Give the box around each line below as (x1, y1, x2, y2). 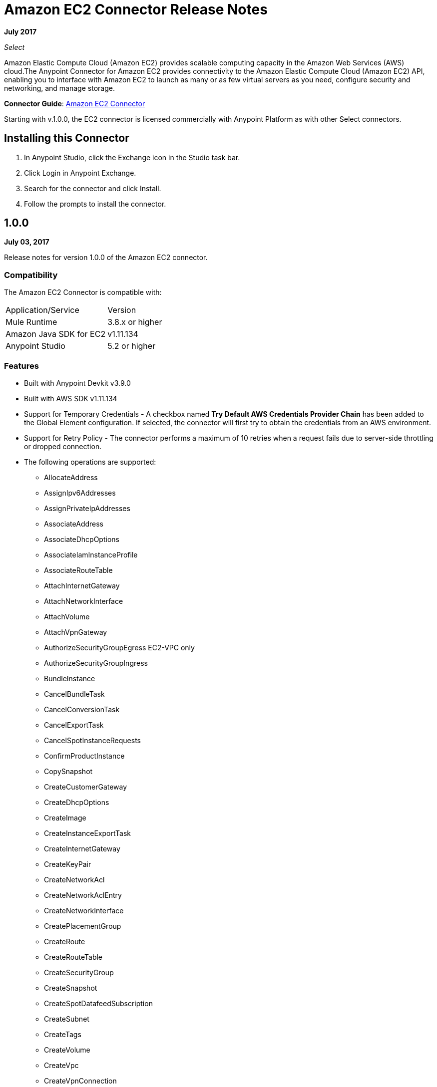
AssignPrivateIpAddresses (44, 504, 130, 513)
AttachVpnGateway (44, 627, 107, 636)
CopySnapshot (44, 767, 93, 776)
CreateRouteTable (44, 952, 103, 961)
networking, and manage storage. (4, 83, 115, 92)
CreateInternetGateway (44, 844, 120, 853)
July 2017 (4, 27, 37, 36)
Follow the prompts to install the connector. (24, 199, 166, 208)
